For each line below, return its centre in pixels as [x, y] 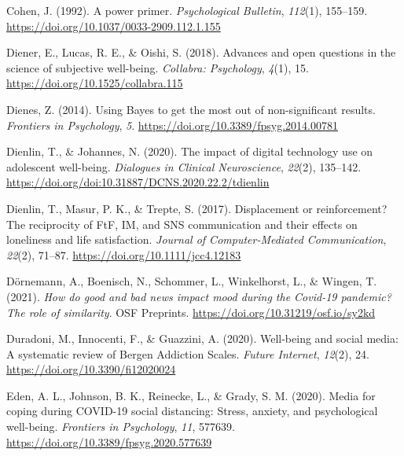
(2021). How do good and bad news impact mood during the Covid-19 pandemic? [199, 296]
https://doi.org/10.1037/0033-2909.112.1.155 [114, 26]
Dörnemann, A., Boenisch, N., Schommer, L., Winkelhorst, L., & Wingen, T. [192, 281]
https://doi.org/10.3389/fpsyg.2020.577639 [109, 441]
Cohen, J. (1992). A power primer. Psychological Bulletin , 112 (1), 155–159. [187, 10]
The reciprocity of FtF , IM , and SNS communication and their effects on [182, 224]
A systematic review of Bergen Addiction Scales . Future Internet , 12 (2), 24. [188, 353]
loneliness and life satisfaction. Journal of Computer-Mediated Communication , [196, 239]
